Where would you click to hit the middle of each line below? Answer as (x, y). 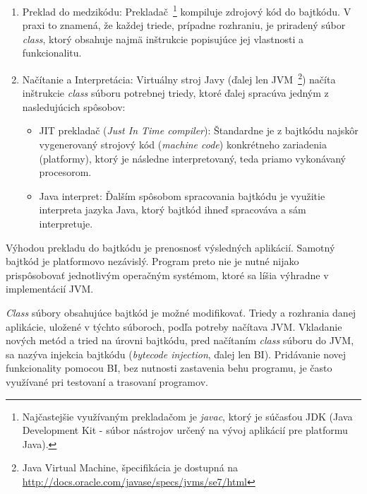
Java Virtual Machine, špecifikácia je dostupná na (130, 467)
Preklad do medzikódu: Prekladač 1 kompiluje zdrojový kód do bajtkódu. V (187, 10)
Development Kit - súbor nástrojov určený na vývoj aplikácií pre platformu (185, 430)
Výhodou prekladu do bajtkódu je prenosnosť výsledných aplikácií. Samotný (170, 247)
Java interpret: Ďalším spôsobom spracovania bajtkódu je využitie (182, 195)
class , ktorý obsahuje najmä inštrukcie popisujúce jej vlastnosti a (163, 39)
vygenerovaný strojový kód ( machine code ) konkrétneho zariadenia (183, 145)
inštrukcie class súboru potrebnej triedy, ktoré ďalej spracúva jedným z (175, 93)
